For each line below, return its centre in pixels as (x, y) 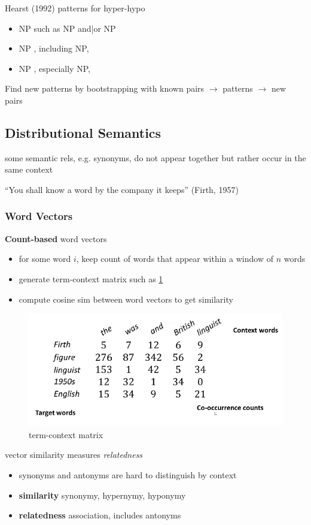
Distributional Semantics (83, 132)
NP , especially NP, (54, 68)
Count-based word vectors (56, 238)
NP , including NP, (54, 48)
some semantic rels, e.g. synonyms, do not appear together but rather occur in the (155, 157)
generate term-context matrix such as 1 (91, 278)
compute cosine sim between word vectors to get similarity (126, 299)
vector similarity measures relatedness (74, 455)
